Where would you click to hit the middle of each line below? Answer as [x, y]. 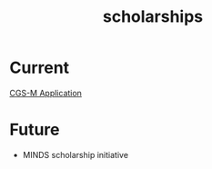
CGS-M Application [45, 93]
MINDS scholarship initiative [76, 154]
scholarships [153, 17]
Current [40, 68]
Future [35, 130]
